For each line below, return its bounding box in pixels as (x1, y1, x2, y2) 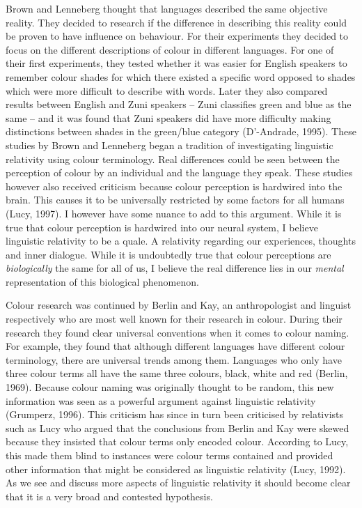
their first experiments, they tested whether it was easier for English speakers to (6, 56, 347, 70)
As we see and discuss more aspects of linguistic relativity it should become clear (6, 475, 351, 490)
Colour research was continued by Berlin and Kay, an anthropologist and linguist (6, 298, 352, 312)
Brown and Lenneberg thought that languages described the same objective (6, 1, 328, 15)
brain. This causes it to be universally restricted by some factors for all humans (6, 192, 345, 207)
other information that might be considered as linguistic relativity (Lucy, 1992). (6, 461, 346, 476)
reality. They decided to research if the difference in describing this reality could (6, 15, 347, 29)
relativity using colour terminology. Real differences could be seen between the (6, 151, 340, 166)
